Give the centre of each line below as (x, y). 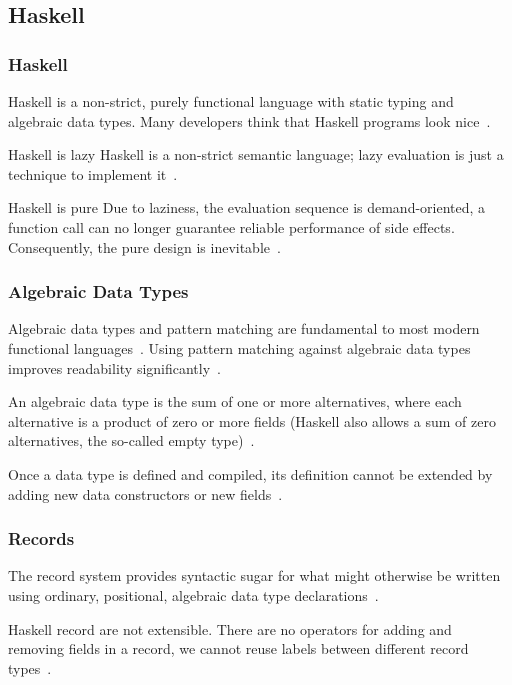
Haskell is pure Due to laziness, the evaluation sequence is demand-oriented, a (247, 207)
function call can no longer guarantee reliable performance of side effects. (231, 226)
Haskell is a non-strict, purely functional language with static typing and (231, 101)
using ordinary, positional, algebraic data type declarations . (193, 594)
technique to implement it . (93, 173)
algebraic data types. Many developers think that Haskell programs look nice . (249, 120)
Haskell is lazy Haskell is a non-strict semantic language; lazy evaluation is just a (256, 154)
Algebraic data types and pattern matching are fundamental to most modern (244, 328)
